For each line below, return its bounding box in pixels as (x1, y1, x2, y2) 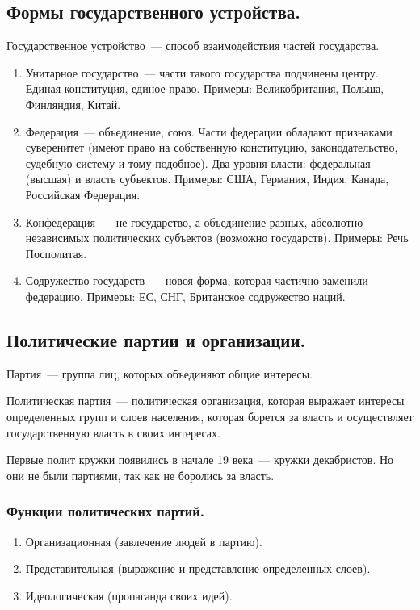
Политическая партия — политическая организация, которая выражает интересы (6, 392, 405, 409)
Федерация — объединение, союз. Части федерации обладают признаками (25, 123, 393, 140)
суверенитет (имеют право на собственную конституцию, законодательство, (25, 139, 398, 156)
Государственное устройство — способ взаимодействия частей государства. (6, 37, 380, 54)
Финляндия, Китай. (25, 95, 121, 112)
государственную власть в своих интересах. (6, 424, 220, 441)
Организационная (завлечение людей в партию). (25, 533, 262, 549)
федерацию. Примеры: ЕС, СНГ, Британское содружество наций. (25, 287, 346, 304)
